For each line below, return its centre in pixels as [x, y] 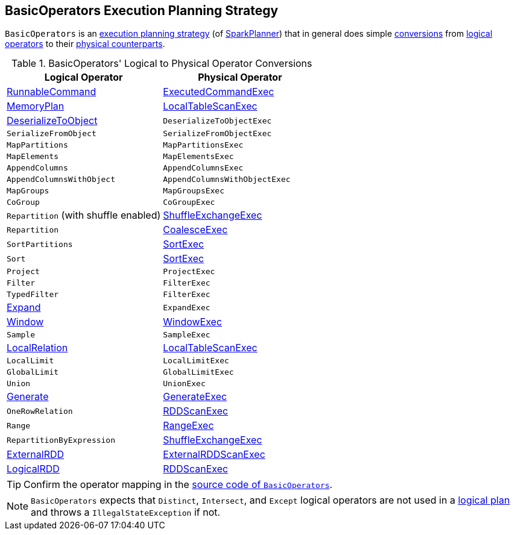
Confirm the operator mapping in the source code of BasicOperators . [178, 485]
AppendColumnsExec [203, 168]
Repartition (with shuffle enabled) [84, 215]
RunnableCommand [52, 92]
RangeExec [188, 426]
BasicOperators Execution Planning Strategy [142, 11]
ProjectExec [189, 272]
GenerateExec [195, 397]
